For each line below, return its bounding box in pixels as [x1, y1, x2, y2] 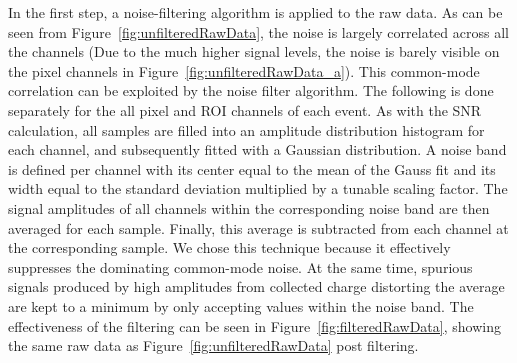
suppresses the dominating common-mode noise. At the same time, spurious [8, 256, 473, 277]
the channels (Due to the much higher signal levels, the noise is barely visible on [8, 41, 500, 62]
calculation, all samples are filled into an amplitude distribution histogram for [8, 119, 485, 140]
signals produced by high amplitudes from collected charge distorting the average [8, 276, 505, 297]
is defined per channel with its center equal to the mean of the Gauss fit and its [8, 158, 496, 179]
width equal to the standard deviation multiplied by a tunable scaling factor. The [8, 178, 508, 199]
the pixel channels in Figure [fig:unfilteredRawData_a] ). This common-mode [8, 60, 480, 81]
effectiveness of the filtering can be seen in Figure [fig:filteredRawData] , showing [8, 315, 501, 336]
